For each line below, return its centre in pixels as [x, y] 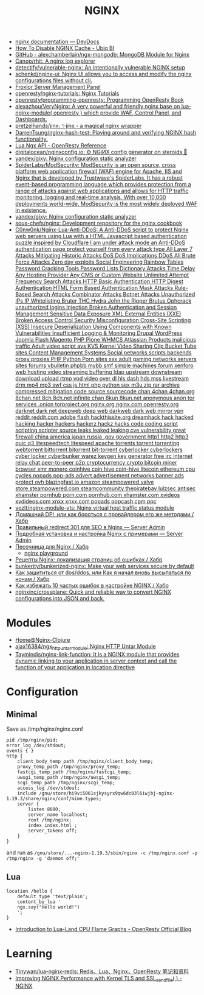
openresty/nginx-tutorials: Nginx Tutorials [67, 93]
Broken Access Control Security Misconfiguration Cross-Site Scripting [103, 320]
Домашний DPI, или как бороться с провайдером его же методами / [104, 515]
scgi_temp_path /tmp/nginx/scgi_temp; [66, 782]
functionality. [31, 139]
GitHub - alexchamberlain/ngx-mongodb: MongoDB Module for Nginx [102, 55]
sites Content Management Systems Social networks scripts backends [103, 353]
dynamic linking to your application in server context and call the [96, 661]
